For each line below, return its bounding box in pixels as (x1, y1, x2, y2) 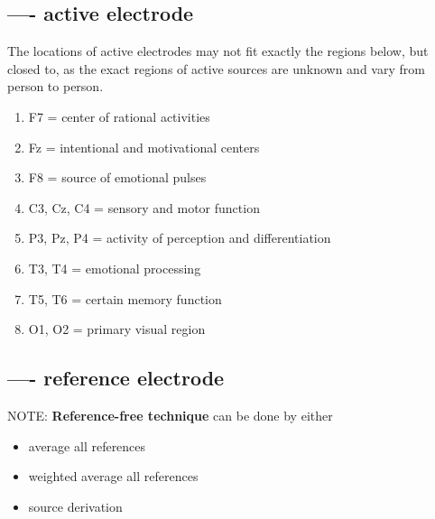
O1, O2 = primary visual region (28, 320, 206, 338)
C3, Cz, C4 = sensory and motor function (28, 198, 260, 217)
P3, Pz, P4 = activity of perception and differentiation (28, 228, 331, 247)
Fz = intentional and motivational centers (28, 137, 260, 156)
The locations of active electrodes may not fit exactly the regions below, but (7, 42, 429, 60)
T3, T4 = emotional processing (28, 258, 201, 277)
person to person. (7, 77, 104, 96)
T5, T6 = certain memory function (28, 289, 222, 308)
